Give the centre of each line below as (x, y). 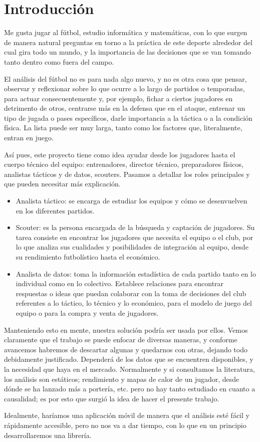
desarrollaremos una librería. (48, 435)
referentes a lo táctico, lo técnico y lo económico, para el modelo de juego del (134, 303)
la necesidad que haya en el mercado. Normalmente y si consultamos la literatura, (129, 369)
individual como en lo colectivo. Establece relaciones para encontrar (120, 283)
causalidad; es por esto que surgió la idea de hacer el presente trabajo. (112, 398)
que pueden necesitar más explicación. (62, 184)
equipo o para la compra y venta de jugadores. (87, 312)
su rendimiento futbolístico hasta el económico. (88, 257)
